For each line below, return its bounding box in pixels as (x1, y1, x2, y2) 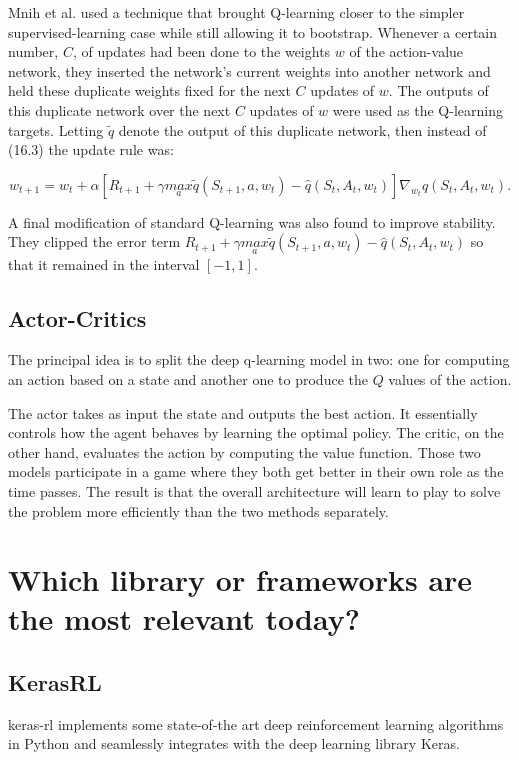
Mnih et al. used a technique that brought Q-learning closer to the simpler (8, 2, 465, 22)
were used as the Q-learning (332, 99, 503, 120)
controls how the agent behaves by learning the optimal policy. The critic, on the (8, 422, 504, 443)
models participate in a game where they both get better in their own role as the (8, 461, 504, 482)
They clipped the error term (8, 231, 181, 252)
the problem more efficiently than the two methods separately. (8, 500, 389, 521)
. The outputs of (388, 80, 489, 101)
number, (8, 41, 59, 62)
